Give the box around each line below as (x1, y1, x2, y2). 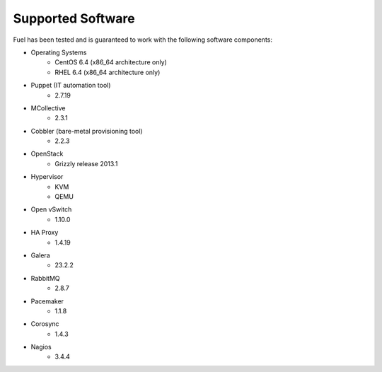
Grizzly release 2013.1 (54, 159, 118, 168)
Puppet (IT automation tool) (30, 81, 111, 90)
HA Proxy (30, 228, 59, 237)
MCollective (30, 103, 66, 112)
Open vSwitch (30, 205, 72, 214)
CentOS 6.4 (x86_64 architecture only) (54, 58, 168, 66)
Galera (30, 251, 50, 260)
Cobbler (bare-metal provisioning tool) (30, 127, 143, 135)
